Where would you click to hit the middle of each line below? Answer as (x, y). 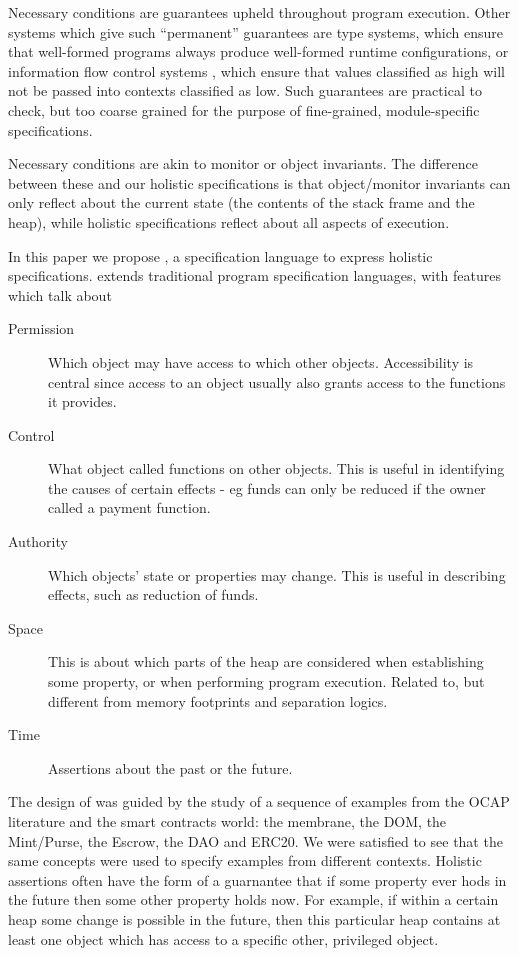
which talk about (60, 294)
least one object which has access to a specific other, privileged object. (223, 938)
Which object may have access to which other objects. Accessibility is (261, 361)
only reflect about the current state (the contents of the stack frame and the (241, 202)
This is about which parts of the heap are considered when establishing (266, 661)
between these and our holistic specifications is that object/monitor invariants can (259, 182)
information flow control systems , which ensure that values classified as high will (256, 70)
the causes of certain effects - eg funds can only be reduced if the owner (267, 487)
